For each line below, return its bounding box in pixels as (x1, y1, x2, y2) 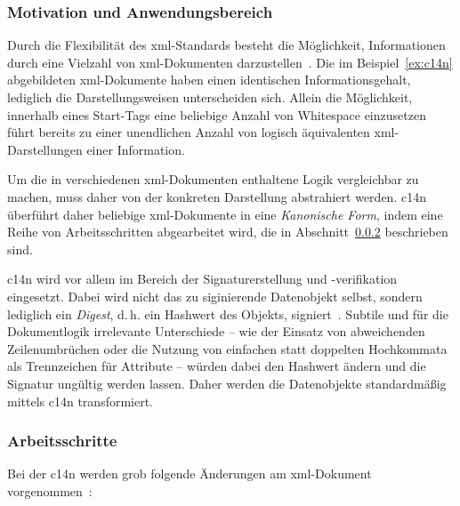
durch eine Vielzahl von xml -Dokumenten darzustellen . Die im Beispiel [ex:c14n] (7, 52, 453, 71)
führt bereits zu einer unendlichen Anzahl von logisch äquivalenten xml (7, 123, 395, 141)
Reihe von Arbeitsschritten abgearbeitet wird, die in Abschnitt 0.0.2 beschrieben (7, 222, 448, 241)
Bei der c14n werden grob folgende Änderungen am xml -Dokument (7, 464, 372, 483)
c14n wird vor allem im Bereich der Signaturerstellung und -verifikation (7, 269, 398, 288)
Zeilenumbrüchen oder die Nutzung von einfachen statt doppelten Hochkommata (7, 339, 448, 357)
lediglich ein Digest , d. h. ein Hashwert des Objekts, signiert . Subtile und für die (7, 304, 448, 323)
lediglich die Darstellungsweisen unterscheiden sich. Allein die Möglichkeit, (7, 88, 413, 106)
